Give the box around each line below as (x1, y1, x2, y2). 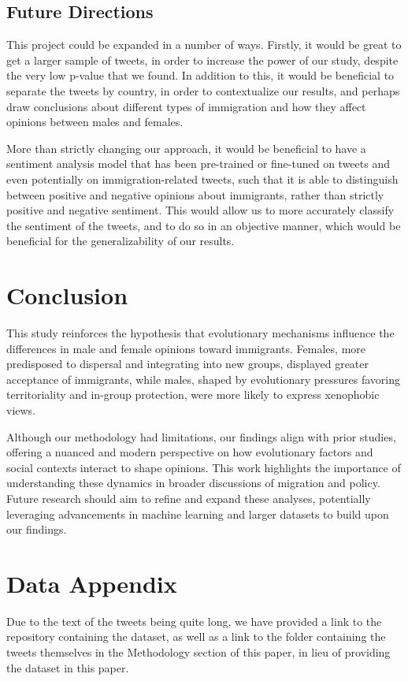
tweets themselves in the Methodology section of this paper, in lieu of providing (6, 644, 391, 661)
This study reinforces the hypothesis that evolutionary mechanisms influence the (6, 325, 395, 341)
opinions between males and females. (6, 113, 184, 130)
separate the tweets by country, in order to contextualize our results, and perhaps (6, 82, 400, 99)
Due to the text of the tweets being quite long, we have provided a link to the (6, 612, 382, 629)
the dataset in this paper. (6, 659, 129, 675)
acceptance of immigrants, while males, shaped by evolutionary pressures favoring (6, 370, 400, 387)
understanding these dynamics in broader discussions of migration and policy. (6, 474, 380, 491)
